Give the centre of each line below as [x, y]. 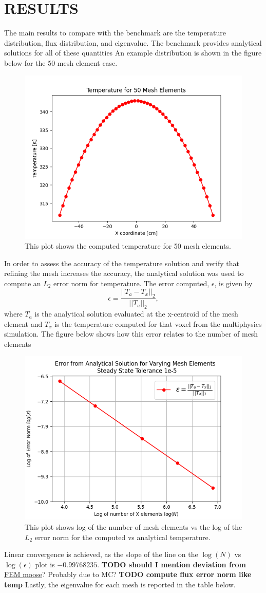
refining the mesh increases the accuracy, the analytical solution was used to [124, 273]
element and [23, 323]
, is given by [233, 283]
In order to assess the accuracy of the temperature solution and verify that [122, 263]
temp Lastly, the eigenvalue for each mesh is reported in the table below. [120, 585]
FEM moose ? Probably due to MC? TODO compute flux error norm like [128, 574]
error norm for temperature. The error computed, [131, 283]
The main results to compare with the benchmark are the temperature [115, 33]
